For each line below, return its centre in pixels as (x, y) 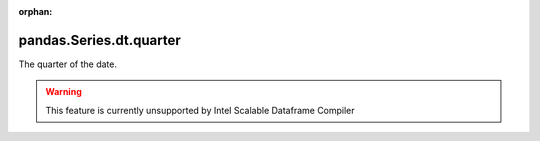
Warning (63, 92)
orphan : (35, 11)
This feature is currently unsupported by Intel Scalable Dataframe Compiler (200, 110)
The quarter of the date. (67, 64)
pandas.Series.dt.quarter (100, 40)
